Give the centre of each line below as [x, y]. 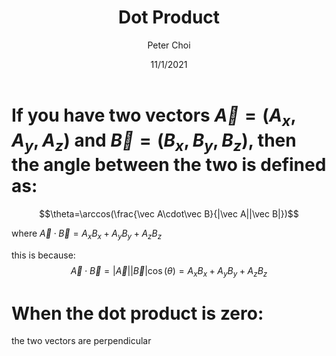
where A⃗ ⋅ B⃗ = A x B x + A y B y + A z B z [87, 234]
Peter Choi [169, 45]
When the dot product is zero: [137, 313]
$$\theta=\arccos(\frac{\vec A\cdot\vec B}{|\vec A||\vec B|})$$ [169, 213]
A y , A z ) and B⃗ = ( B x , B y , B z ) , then [154, 142]
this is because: [43, 255]
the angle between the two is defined [169, 165]
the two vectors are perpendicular [81, 341]
